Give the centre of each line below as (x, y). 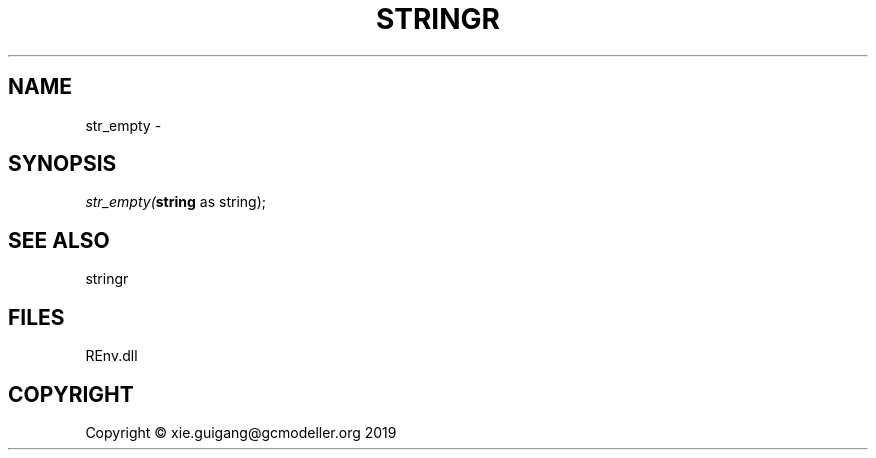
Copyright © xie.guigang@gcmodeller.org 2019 (241, 432)
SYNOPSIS (62, 164)
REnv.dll (111, 356)
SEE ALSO (59, 240)
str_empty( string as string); (175, 202)
